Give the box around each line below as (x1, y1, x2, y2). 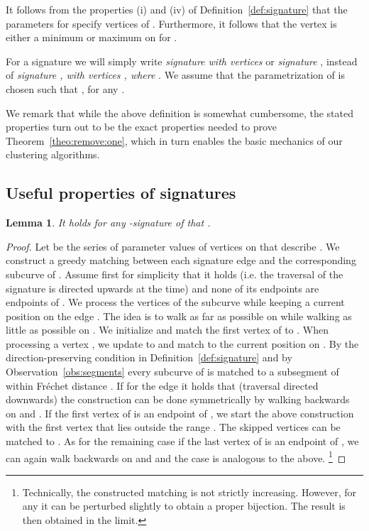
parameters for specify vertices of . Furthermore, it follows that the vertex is (6, 16, 337, 31)
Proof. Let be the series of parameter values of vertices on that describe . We (6, 239, 340, 253)
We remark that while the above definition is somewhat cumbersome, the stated (6, 105, 353, 120)
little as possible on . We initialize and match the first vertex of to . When (6, 322, 329, 337)
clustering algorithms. (6, 147, 100, 162)
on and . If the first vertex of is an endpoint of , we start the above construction (6, 405, 354, 420)
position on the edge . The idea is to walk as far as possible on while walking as (6, 308, 352, 323)
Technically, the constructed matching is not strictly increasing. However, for (22, 484, 357, 499)
